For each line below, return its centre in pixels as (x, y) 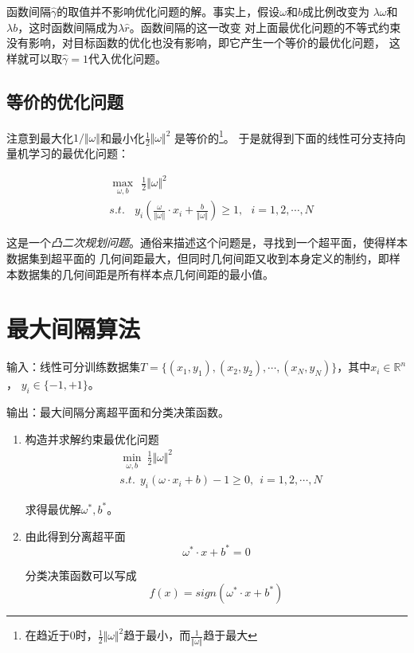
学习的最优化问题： (78, 153)
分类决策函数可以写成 (81, 575)
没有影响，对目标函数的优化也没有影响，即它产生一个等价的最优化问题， (196, 43)
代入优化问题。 (127, 58)
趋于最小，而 (157, 635)
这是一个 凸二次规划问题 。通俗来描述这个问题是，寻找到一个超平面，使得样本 (207, 242)
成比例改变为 (336, 11)
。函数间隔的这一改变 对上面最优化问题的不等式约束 (265, 27)
